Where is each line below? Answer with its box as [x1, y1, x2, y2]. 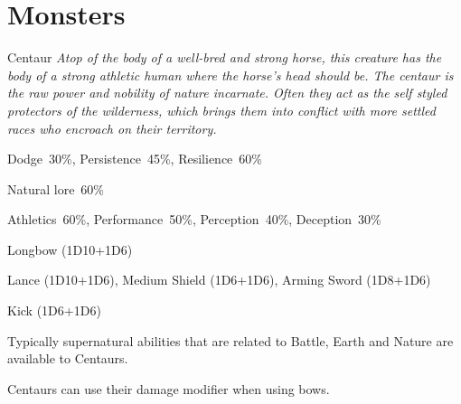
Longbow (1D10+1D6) [7, 240, 133, 258]
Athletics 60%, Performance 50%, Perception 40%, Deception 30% [7, 210, 381, 229]
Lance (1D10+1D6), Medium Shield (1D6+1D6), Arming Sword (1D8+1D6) [7, 270, 431, 289]
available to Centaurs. [7, 349, 128, 368]
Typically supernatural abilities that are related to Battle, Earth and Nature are [7, 331, 454, 350]
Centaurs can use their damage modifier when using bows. [7, 379, 330, 398]
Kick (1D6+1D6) [7, 301, 101, 320]
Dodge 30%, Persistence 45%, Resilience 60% [7, 149, 262, 168]
